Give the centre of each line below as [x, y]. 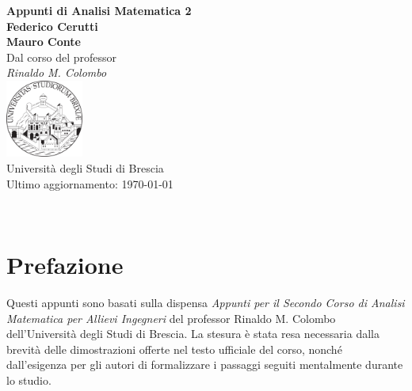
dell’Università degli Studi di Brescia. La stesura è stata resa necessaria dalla [193, 334]
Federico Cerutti [52, 26]
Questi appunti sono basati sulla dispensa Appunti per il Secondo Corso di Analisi [206, 302]
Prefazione [65, 265]
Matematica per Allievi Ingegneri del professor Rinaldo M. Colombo [171, 318]
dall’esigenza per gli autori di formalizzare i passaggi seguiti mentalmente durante [205, 364]
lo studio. [29, 380]
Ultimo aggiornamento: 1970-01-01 [90, 183]
